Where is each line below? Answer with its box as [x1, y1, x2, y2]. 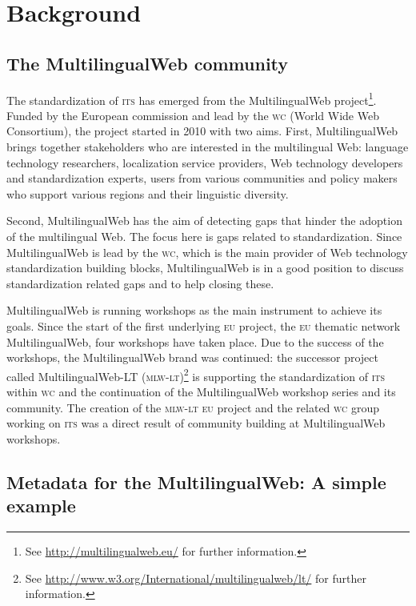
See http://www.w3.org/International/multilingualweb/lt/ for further [25, 569, 366, 586]
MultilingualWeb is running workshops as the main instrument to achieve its [6, 302, 382, 319]
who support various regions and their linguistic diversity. [6, 185, 289, 202]
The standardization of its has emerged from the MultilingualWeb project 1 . [6, 89, 377, 108]
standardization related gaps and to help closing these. [6, 275, 274, 291]
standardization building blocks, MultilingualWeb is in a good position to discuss [6, 259, 404, 276]
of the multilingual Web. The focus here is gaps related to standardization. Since [6, 227, 402, 244]
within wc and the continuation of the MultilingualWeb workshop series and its [6, 383, 396, 399]
